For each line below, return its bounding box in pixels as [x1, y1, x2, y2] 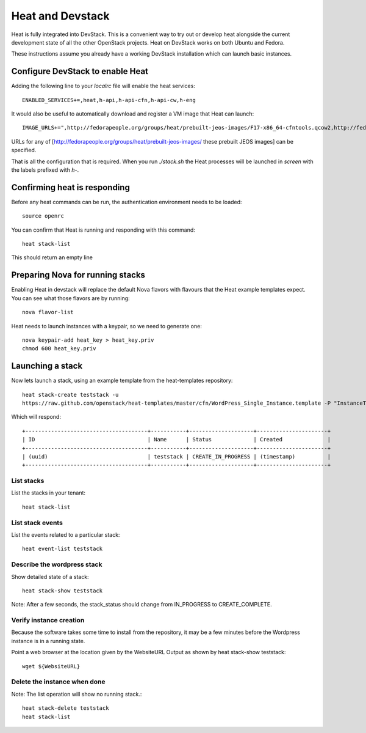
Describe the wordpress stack [11, 560, 102, 569]
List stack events [11, 518, 63, 527]
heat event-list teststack [22, 545, 103, 553]
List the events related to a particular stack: [11, 531, 120, 538]
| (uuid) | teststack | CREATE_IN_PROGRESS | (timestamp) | [22, 453, 331, 460]
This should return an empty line [11, 254, 93, 261]
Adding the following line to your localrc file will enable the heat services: [11, 83, 195, 90]
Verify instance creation [11, 616, 85, 625]
